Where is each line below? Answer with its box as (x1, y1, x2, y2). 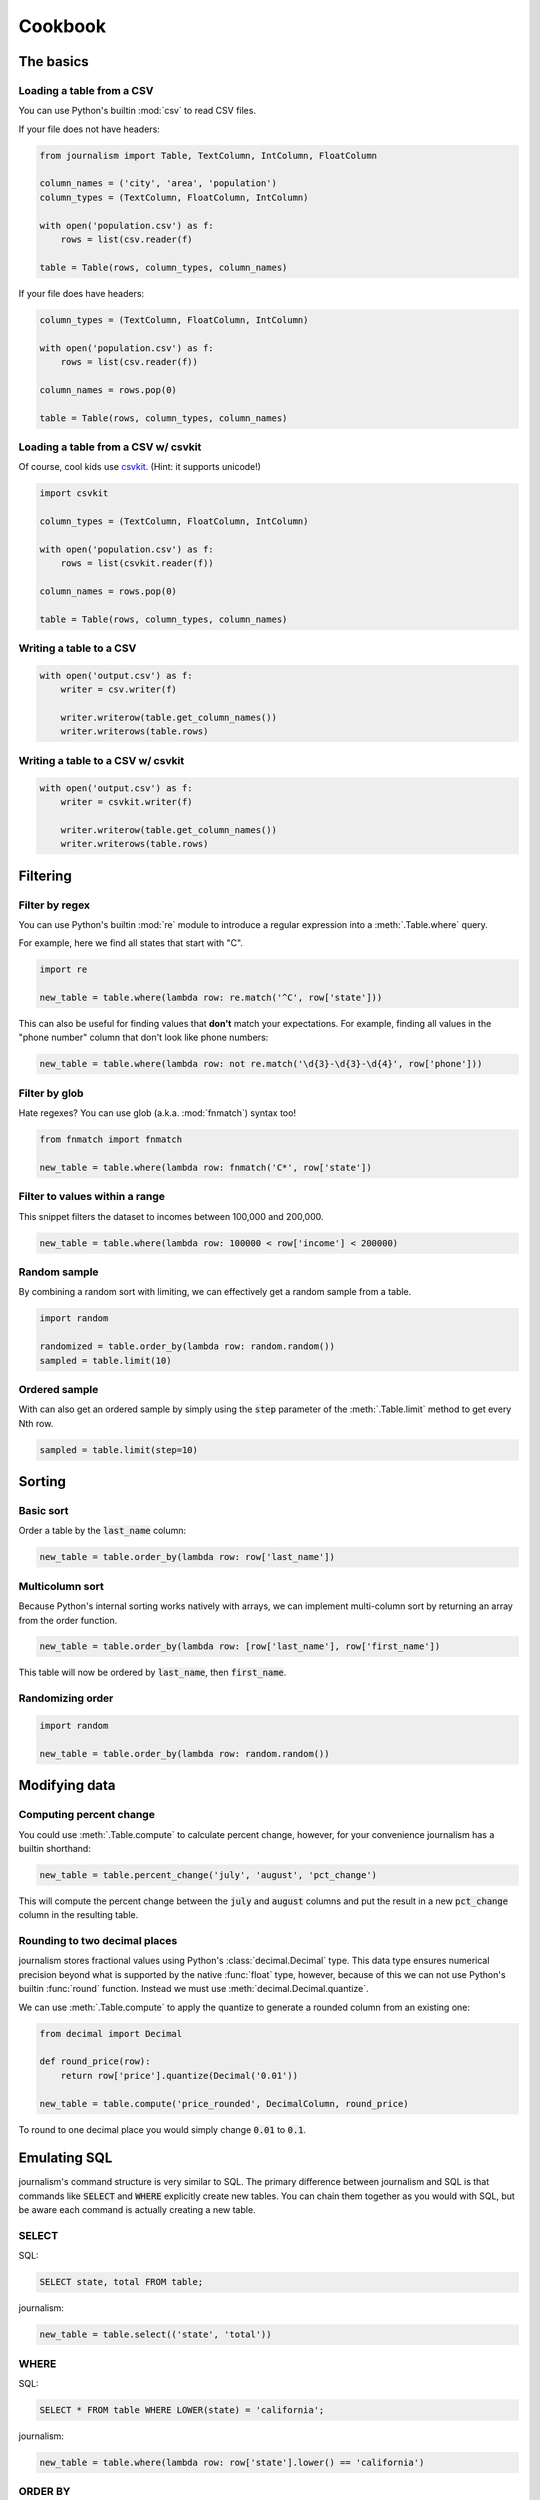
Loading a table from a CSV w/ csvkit (18, 440, 202, 454)
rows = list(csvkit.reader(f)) (60, 558, 214, 569)
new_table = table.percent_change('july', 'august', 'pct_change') (39, 1869, 378, 1880)
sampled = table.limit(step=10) (39, 1444, 199, 1455)
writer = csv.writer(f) (60, 684, 177, 695)
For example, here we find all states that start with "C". (18, 937, 244, 949)
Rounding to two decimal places (18, 1934, 178, 1948)
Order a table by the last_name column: (18, 1525, 187, 1537)
